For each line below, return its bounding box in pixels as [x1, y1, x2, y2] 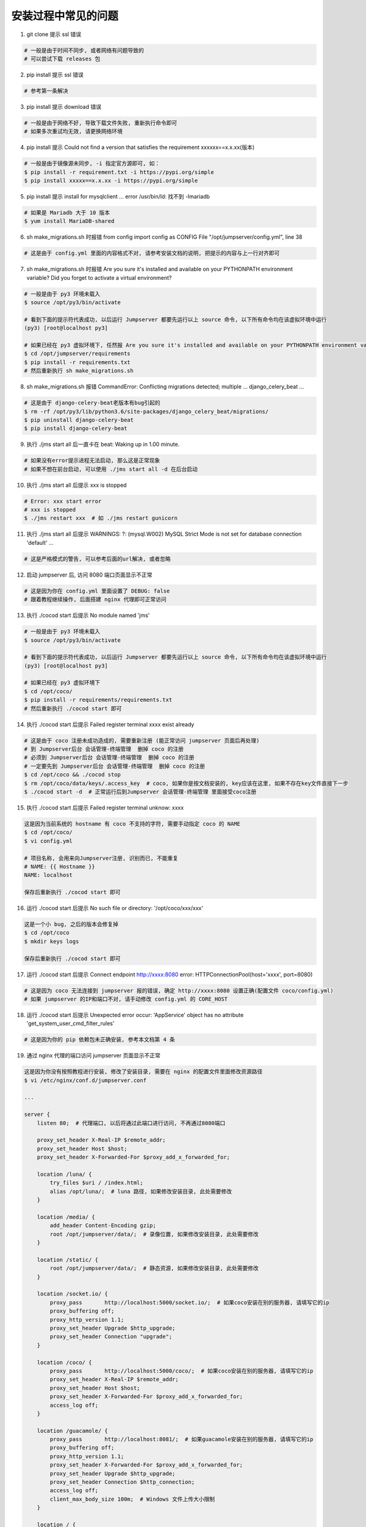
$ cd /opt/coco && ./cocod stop [24, 771, 121, 778]
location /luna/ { [37, 1170, 92, 1178]
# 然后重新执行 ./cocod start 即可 [24, 705, 122, 712]
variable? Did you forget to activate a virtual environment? [26, 274, 172, 281]
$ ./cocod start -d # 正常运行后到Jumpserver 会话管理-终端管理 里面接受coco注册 [24, 788, 257, 795]
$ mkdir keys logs [24, 938, 79, 945]
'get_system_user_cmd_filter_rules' [26, 1020, 115, 1027]
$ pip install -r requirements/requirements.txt [24, 696, 173, 704]
